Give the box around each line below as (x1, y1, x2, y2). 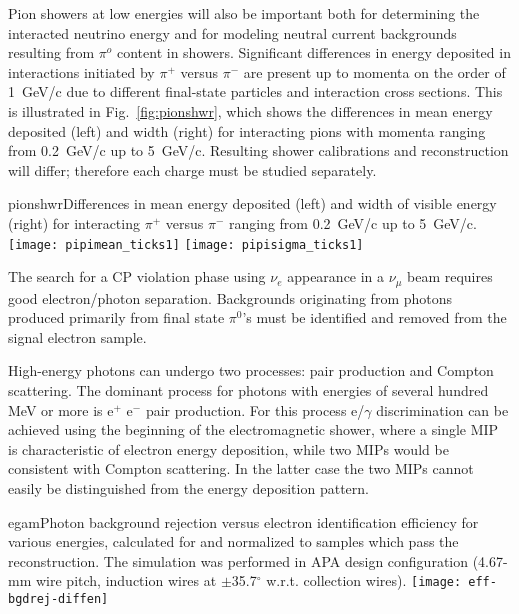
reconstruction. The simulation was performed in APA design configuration (8, 550, 469, 571)
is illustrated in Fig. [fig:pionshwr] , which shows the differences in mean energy (8, 100, 493, 121)
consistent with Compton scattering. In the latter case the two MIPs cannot (8, 458, 474, 479)
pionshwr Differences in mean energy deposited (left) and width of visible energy (8, 193, 497, 214)
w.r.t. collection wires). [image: (266, 570, 462, 591)
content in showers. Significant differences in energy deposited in (116, 42, 511, 63)
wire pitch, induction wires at (35, 570, 217, 591)
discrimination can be (376, 399, 509, 420)
